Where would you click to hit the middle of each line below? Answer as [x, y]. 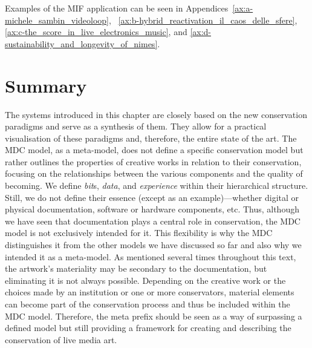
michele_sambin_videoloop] [57, 20]
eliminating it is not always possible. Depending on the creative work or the [145, 280]
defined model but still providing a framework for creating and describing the [148, 328]
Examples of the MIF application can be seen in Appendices [117, 8]
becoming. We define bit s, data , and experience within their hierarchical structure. [157, 185]
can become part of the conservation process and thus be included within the [148, 304]
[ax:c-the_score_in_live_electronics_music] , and [96, 32]
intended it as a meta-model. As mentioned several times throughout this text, [151, 256]
